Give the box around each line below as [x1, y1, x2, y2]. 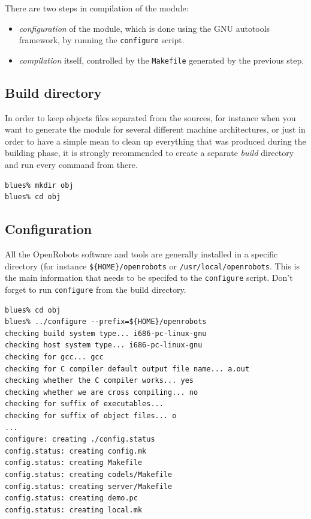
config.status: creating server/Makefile [5, 482, 173, 491]
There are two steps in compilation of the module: [5, 2, 189, 14]
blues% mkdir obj [5, 181, 74, 190]
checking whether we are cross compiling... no [5, 388, 198, 397]
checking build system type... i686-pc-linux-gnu [5, 329, 207, 338]
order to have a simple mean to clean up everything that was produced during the [5, 134, 306, 147]
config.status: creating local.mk [5, 505, 143, 514]
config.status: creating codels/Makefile [5, 470, 173, 479]
